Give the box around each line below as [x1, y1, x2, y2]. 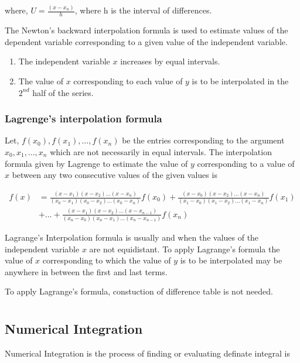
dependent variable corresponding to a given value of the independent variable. [5, 35, 288, 47]
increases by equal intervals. [120, 55, 220, 67]
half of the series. [32, 86, 94, 98]
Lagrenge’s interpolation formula [5, 111, 162, 126]
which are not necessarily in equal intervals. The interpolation [50, 145, 272, 157]
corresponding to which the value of [42, 254, 171, 266]
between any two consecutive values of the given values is [12, 169, 217, 181]
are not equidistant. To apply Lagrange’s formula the [89, 242, 280, 255]
